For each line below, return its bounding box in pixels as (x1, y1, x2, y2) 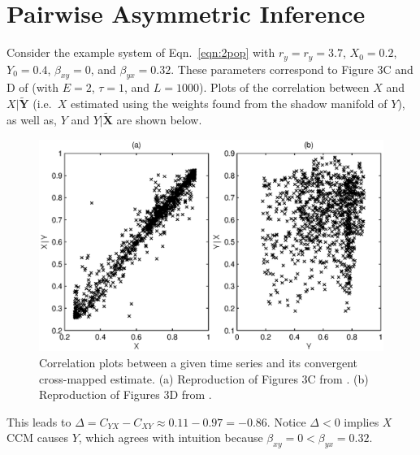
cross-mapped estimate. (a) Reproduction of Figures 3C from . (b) (39, 370, 369, 387)
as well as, (6, 111, 57, 128)
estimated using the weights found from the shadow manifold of (70, 95, 388, 112)
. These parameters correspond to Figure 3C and (171, 60, 414, 77)
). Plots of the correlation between (199, 79, 370, 96)
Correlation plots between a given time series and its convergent (39, 354, 358, 371)
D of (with (6, 79, 58, 96)
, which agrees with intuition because (78, 429, 263, 446)
